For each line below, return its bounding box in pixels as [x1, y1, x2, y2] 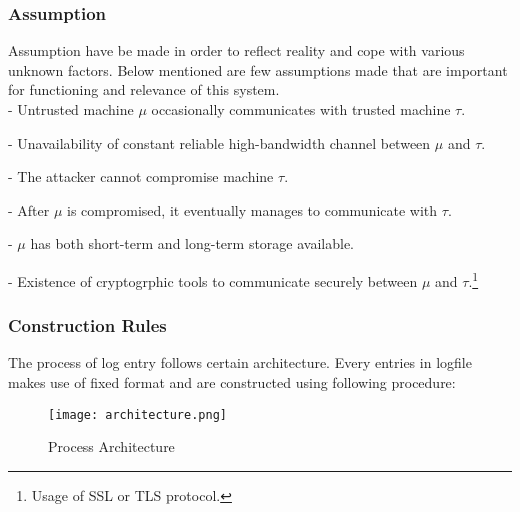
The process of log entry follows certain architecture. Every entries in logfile [8, 352, 472, 373]
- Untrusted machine [8, 99, 134, 119]
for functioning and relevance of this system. [8, 79, 280, 100]
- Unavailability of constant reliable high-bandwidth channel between [8, 132, 431, 153]
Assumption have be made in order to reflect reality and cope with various [8, 40, 465, 61]
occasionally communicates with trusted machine [151, 99, 451, 119]
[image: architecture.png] [48, 407, 227, 422]
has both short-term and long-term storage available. [30, 233, 354, 254]
